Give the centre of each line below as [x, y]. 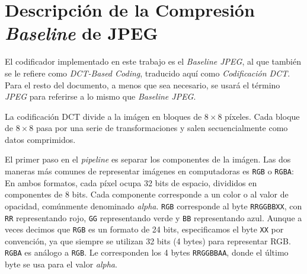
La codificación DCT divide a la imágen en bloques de [103, 116]
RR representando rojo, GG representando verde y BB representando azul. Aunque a [153, 217]
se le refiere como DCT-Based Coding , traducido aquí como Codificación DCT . [148, 73]
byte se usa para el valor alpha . [61, 264]
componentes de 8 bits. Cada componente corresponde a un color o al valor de [147, 194]
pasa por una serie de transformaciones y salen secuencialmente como [162, 128]
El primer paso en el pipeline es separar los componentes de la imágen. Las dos [148, 159]
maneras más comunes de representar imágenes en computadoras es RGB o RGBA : [149, 171]
